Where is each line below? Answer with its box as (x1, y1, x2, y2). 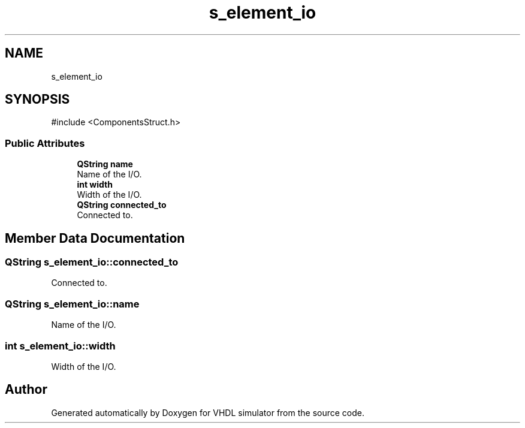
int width (77, 179, 113, 190)
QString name (77, 159, 133, 170)
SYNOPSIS (5, 92, 70, 107)
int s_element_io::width (5, 339, 116, 352)
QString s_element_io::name (5, 297, 140, 310)
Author (5, 382, 47, 397)
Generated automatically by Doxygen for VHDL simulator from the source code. (51, 407, 365, 418)
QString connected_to (77, 200, 167, 210)
